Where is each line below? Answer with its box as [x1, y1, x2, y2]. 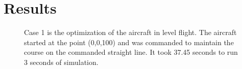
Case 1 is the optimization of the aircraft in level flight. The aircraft [24, 27, 237, 38]
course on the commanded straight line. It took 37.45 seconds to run [24, 47, 238, 57]
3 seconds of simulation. [24, 56, 99, 67]
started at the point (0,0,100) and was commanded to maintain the [24, 37, 234, 47]
